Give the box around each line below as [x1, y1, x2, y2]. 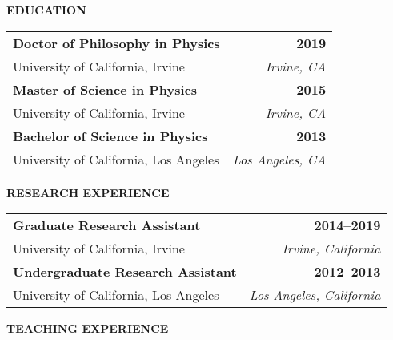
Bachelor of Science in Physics [13, 126, 208, 145]
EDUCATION [6, 2, 86, 18]
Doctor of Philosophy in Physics [13, 33, 220, 52]
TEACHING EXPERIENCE [6, 320, 169, 337]
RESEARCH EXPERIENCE [6, 184, 170, 200]
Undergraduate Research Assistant [13, 262, 237, 281]
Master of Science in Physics [13, 79, 198, 99]
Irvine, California [282, 239, 381, 258]
